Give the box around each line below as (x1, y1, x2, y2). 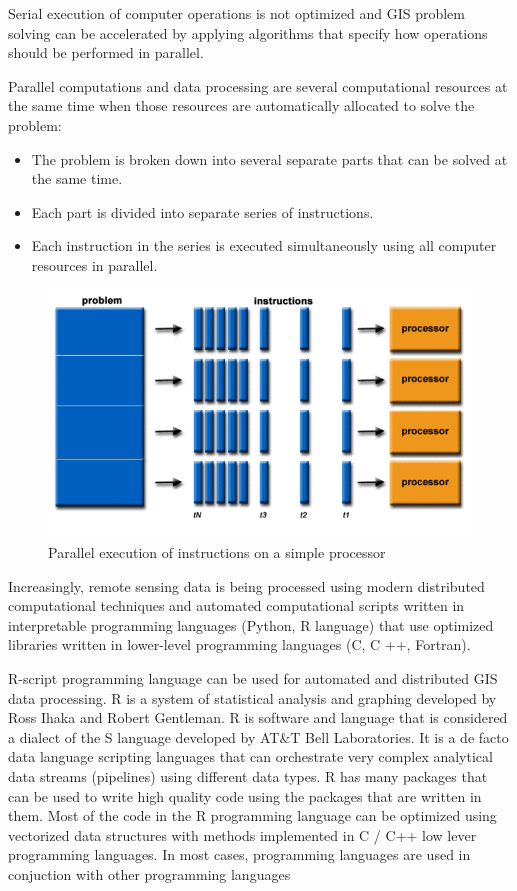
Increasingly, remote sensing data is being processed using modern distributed (8, 575, 485, 596)
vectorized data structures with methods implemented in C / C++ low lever (8, 824, 477, 845)
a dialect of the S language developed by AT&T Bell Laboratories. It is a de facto (8, 726, 509, 747)
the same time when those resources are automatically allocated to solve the (8, 95, 475, 116)
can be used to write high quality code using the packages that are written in (8, 785, 482, 806)
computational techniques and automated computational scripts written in (8, 595, 465, 616)
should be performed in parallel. (8, 42, 204, 63)
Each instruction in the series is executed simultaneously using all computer (31, 235, 497, 256)
